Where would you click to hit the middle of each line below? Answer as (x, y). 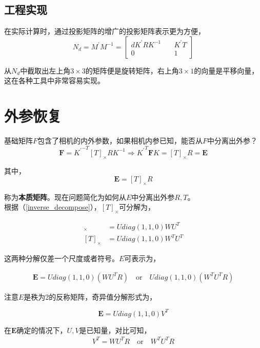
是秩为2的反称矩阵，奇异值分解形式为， (90, 296)
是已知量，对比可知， (115, 330)
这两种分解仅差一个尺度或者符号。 (62, 258)
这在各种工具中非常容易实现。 (54, 80)
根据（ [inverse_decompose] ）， (53, 207)
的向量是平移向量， (226, 70)
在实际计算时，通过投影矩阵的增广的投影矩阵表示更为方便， (105, 31)
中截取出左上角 (45, 70)
